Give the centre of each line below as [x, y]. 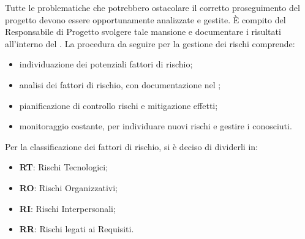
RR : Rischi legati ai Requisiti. [77, 229]
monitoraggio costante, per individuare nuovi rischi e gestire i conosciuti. [156, 126]
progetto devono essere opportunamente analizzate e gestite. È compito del [145, 19]
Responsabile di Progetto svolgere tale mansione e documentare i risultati [143, 32]
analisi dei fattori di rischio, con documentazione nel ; [120, 84]
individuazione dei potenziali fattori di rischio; [106, 64]
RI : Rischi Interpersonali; [67, 208]
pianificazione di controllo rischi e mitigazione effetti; [119, 105]
